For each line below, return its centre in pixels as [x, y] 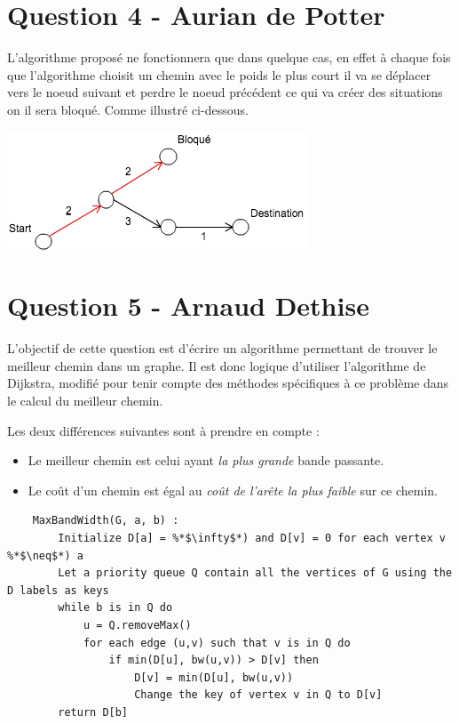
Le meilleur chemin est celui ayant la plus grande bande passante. [206, 460]
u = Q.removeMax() [137, 625]
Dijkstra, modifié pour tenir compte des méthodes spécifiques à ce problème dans [228, 383]
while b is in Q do [115, 608]
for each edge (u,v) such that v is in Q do [217, 643]
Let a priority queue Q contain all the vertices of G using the [255, 573]
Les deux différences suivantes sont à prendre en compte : [163, 430]
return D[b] [93, 712]
